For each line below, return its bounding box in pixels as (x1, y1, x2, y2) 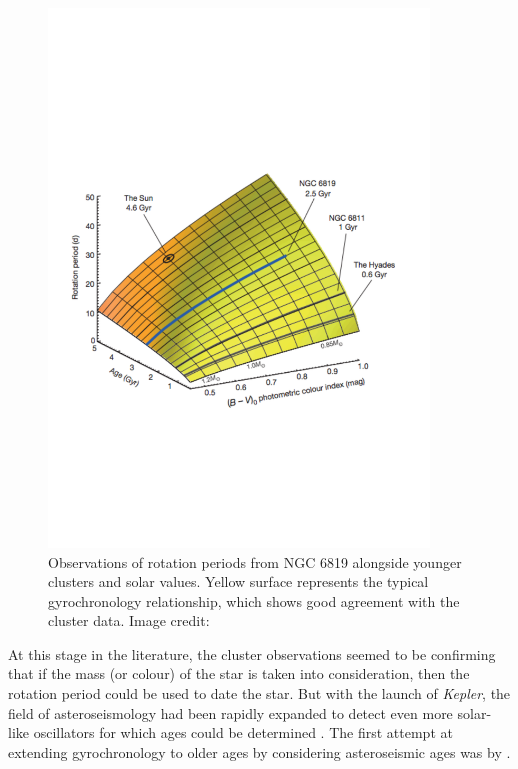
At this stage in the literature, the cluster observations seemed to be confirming (8, 643, 496, 664)
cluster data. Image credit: (48, 610, 210, 631)
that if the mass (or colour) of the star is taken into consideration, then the (8, 663, 470, 684)
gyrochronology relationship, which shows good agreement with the (48, 590, 460, 611)
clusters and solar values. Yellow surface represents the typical (48, 571, 429, 592)
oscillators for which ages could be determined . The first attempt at (33, 722, 453, 743)
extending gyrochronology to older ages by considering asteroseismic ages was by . (8, 741, 511, 762)
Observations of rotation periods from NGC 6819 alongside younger (48, 551, 462, 572)
